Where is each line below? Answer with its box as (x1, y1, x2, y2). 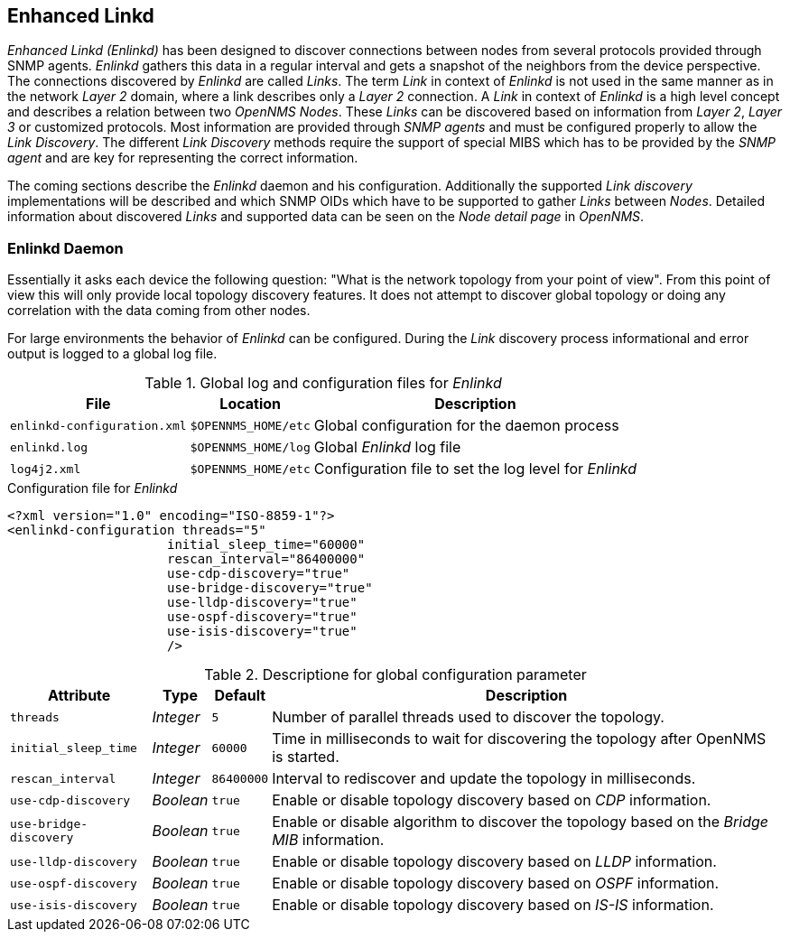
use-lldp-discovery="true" (167, 595, 358, 610)
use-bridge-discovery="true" (167, 581, 373, 596)
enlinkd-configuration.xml (10, 418, 187, 432)
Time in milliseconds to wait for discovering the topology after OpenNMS (272, 730, 767, 748)
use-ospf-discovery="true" (167, 609, 358, 625)
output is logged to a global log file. (7, 346, 218, 362)
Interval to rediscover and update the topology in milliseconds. (272, 769, 696, 788)
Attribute (48, 686, 111, 705)
